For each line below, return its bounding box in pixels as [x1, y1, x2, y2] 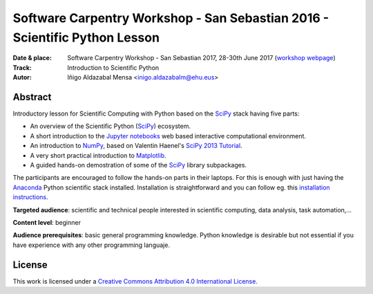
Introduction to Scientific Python [67, 63, 160, 72]
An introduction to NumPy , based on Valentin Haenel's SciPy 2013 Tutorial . [30, 142, 242, 150]
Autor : [12, 73, 32, 82]
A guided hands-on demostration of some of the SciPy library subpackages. [30, 160, 247, 169]
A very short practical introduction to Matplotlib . [30, 151, 167, 159]
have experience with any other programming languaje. [12, 241, 171, 249]
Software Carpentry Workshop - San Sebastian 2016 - [12, 10, 329, 26]
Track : [12, 63, 32, 72]
